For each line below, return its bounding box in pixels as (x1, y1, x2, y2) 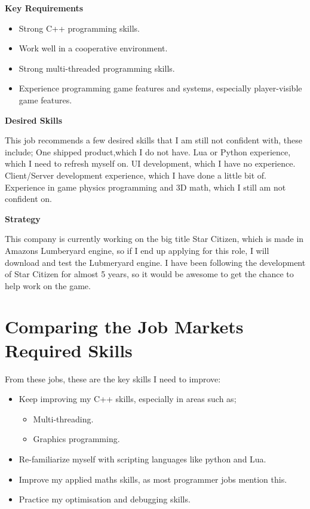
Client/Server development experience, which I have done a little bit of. (5, 168, 266, 181)
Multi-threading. (33, 412, 94, 425)
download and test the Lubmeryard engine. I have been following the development (5, 256, 306, 268)
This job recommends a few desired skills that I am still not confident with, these (5, 134, 302, 146)
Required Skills (5, 338, 133, 362)
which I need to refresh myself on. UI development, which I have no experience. (5, 157, 296, 170)
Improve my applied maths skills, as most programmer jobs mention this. (19, 473, 287, 485)
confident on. (5, 192, 52, 205)
